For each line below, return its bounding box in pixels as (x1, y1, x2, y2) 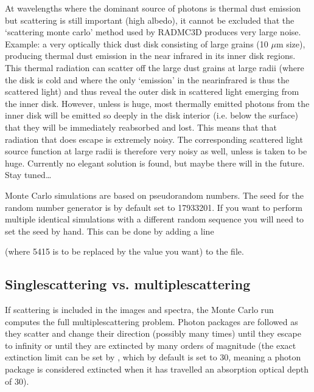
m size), (276, 37, 305, 50)
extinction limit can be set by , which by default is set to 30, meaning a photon (5, 351, 301, 363)
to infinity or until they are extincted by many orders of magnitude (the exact (5, 339, 296, 351)
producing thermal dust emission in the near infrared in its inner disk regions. (5, 49, 296, 62)
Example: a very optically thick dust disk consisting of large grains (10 (5, 37, 268, 50)
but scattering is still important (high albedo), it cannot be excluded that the (5, 13, 295, 26)
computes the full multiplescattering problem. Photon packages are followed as (5, 315, 298, 328)
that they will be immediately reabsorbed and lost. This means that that (5, 120, 277, 133)
